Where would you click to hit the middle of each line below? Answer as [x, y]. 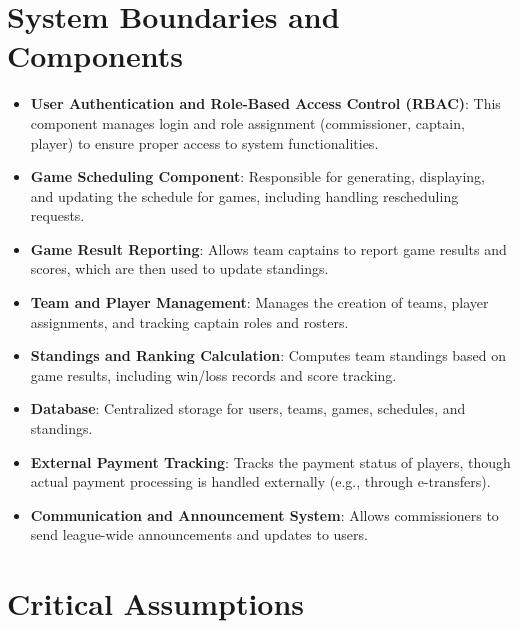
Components [95, 55]
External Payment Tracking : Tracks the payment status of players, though [270, 461]
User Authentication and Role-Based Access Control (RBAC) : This [265, 103]
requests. [57, 215]
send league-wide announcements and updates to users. [199, 534]
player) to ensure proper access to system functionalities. [204, 142]
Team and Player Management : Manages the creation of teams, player [259, 302]
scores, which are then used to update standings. [179, 268]
